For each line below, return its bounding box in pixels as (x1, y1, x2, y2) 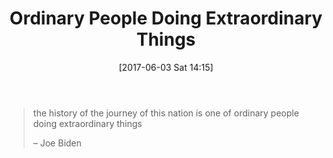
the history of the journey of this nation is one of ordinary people (32, 107, 300, 119)
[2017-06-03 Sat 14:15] (118, 61, 214, 73)
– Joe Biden (32, 137, 82, 149)
